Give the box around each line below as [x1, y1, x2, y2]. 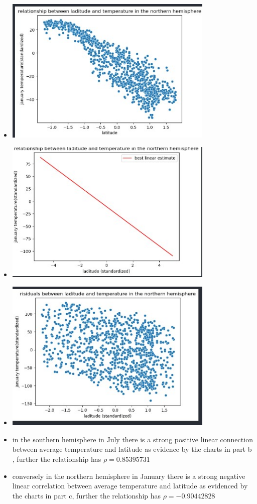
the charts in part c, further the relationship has [12, 490, 161, 500]
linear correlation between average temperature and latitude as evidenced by [12, 480, 248, 491]
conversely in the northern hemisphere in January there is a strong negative [12, 470, 245, 481]
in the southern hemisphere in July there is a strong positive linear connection [12, 434, 253, 444]
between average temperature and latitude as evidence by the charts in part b [12, 444, 252, 454]
